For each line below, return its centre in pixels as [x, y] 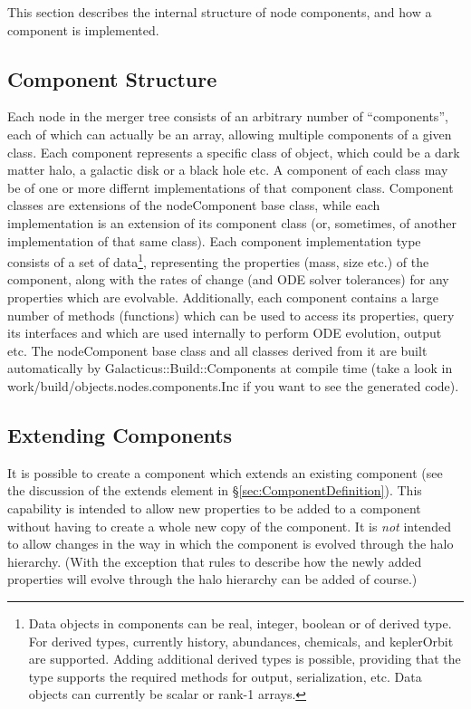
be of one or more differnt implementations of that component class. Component [231, 187]
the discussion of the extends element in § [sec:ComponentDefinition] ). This [215, 490]
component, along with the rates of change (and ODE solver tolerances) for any [228, 279]
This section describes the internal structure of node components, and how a [220, 12]
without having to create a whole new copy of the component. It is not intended [229, 526]
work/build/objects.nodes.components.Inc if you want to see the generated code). [233, 385]
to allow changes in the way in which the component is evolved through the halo [231, 544]
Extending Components [120, 434]
